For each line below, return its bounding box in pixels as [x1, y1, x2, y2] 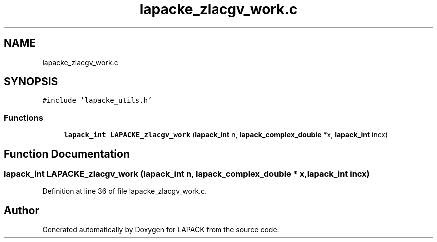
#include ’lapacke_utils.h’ [42, 96, 152, 105]
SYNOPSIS [4, 75, 58, 88]
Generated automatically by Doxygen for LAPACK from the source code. [42, 225, 279, 234]
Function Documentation [4, 147, 130, 160]
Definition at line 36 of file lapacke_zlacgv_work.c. [42, 187, 207, 196]
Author [4, 204, 39, 217]
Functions [4, 112, 43, 122]
